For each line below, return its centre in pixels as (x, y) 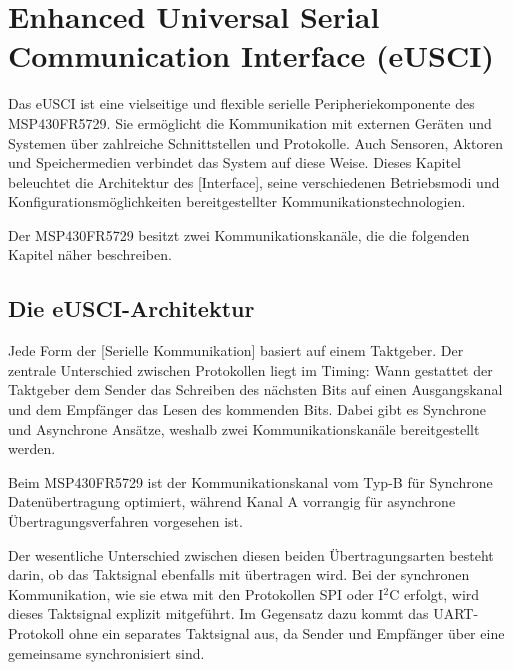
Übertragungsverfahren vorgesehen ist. (125, 521)
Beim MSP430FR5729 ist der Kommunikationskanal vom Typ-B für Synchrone (250, 481)
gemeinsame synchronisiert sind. (106, 652)
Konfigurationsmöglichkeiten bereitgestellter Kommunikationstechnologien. (237, 201)
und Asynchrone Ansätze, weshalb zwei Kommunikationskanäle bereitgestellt (244, 428)
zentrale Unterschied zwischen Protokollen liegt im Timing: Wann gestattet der (250, 369)
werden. (32, 448)
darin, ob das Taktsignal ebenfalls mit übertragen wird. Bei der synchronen (239, 574)
